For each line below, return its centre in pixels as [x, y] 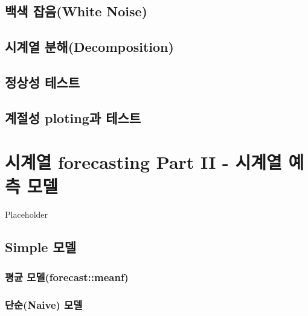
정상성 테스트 [42, 82]
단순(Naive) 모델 [44, 304]
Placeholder [27, 214]
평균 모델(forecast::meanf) [67, 276]
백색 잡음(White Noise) [76, 11]
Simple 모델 [41, 247]
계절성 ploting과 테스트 [73, 117]
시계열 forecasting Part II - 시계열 [143, 162]
